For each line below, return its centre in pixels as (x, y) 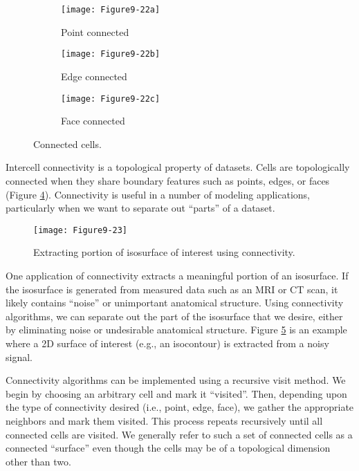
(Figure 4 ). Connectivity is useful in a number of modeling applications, (158, 194)
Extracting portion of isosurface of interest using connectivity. (164, 252)
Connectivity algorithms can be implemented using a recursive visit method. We (176, 380)
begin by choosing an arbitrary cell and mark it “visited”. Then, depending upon (176, 393)
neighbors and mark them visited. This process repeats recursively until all (164, 420)
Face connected (93, 121)
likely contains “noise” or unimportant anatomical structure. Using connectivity (175, 303)
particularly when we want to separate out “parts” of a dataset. (140, 208)
